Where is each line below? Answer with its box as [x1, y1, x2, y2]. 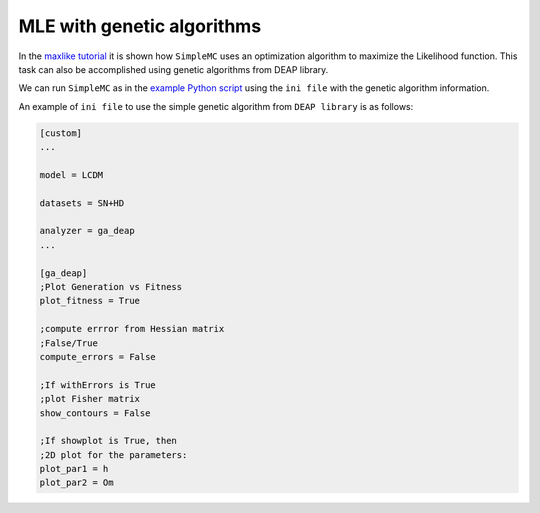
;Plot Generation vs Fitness [39, 281, 183, 292]
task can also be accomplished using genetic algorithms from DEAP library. [18, 63, 329, 75]
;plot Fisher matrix [39, 393, 140, 405]
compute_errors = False [39, 351, 157, 362]
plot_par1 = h [39, 463, 109, 475]
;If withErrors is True [39, 379, 157, 390]
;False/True [39, 337, 99, 349]
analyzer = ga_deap [39, 225, 135, 237]
